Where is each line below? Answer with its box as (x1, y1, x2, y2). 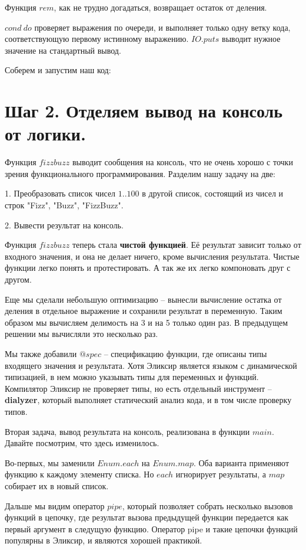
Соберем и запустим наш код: (5, 64, 111, 76)
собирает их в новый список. (5, 479, 109, 492)
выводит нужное (222, 32, 281, 45)
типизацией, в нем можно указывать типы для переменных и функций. (5, 371, 259, 383)
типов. (5, 405, 28, 417)
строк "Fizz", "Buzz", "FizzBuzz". (5, 199, 124, 211)
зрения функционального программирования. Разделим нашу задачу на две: (5, 167, 275, 179)
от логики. (5, 122, 86, 146)
